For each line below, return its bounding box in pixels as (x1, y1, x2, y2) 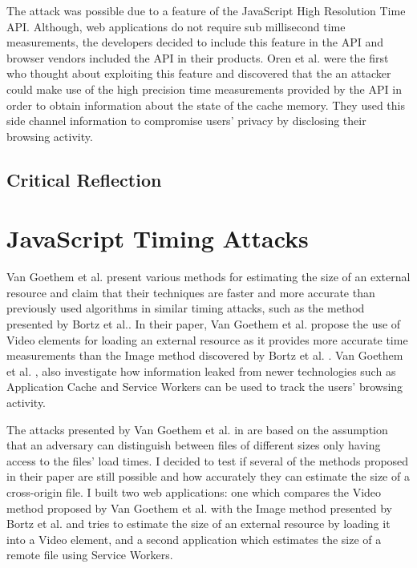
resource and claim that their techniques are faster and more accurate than (6, 284, 375, 300)
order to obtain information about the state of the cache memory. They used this (6, 96, 405, 113)
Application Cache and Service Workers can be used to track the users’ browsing (6, 378, 403, 395)
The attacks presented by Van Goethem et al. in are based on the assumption (6, 421, 388, 437)
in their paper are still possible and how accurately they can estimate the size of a (6, 468, 410, 485)
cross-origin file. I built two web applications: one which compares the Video (6, 483, 382, 500)
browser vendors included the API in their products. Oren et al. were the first (6, 49, 389, 66)
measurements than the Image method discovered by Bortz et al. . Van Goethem (6, 347, 403, 364)
